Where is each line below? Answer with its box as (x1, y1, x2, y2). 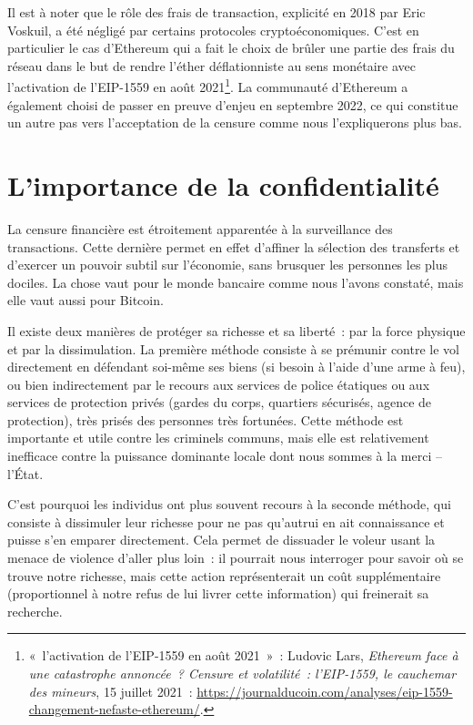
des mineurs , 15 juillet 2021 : (28, 681, 193, 700)
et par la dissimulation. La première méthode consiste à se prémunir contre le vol (7, 339, 459, 358)
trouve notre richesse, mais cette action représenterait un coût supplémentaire (7, 566, 441, 585)
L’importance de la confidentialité (7, 167, 439, 203)
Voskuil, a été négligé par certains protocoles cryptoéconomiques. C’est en (7, 20, 419, 39)
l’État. (7, 464, 44, 483)
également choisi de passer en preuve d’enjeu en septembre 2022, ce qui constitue (7, 95, 458, 114)
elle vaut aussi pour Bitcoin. (7, 291, 164, 310)
